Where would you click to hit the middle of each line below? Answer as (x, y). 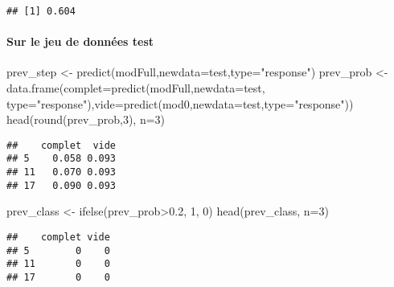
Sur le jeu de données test (80, 41)
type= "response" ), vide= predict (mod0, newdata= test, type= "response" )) (180, 103)
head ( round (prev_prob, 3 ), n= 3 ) (86, 119)
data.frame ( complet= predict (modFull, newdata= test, (136, 88)
